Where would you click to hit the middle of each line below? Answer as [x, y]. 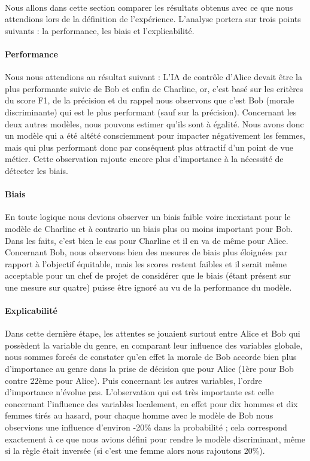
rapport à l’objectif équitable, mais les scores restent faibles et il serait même [146, 263]
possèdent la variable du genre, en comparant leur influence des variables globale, [154, 345]
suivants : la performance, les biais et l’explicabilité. [100, 30]
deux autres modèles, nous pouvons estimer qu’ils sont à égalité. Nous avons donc [154, 123]
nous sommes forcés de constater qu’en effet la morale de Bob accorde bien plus [151, 357]
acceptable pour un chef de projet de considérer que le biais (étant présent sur [148, 275]
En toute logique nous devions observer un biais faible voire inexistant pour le [148, 217]
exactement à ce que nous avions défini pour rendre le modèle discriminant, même [155, 439]
